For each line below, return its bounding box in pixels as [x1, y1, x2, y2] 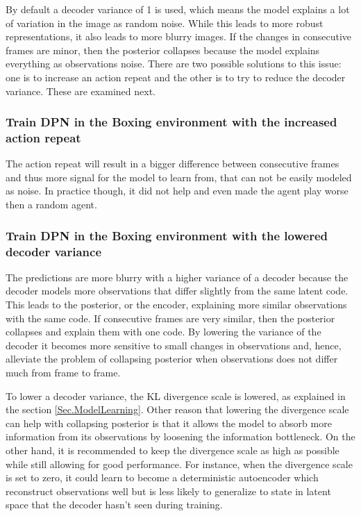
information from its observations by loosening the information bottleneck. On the [6, 429, 355, 444]
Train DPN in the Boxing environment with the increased [6, 113, 337, 131]
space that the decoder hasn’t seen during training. [6, 497, 223, 512]
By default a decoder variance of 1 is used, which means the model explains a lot [6, 2, 350, 16]
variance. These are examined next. [6, 83, 156, 98]
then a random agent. [6, 197, 97, 212]
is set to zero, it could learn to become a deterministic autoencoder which [6, 470, 319, 485]
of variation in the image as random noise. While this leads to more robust [6, 15, 324, 30]
